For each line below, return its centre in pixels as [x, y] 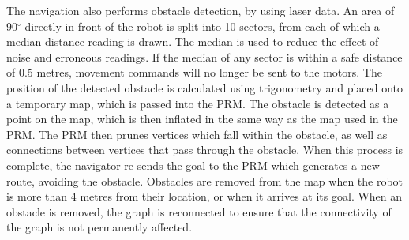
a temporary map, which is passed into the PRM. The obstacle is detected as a [198, 103]
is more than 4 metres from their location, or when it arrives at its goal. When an [204, 196]
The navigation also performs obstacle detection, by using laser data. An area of [201, 10]
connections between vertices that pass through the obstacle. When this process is [205, 150]
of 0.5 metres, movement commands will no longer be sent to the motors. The [194, 72]
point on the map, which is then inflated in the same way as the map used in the [202, 119]
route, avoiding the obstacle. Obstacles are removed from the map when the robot [205, 180]
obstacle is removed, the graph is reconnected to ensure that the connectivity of [199, 211]
